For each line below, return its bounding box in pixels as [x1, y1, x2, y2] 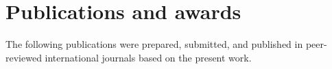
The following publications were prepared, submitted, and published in [5, 37, 303, 51]
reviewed [5, 50, 42, 64]
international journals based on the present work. [45, 50, 252, 64]
